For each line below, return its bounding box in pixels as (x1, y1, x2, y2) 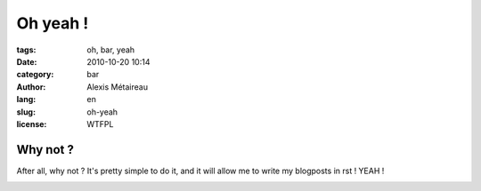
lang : (16, 94, 37, 105)
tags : (16, 44, 37, 55)
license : (16, 118, 47, 129)
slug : (16, 107, 36, 117)
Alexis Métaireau (86, 81, 149, 92)
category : (16, 69, 54, 80)
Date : (16, 56, 37, 67)
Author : (16, 81, 46, 92)
